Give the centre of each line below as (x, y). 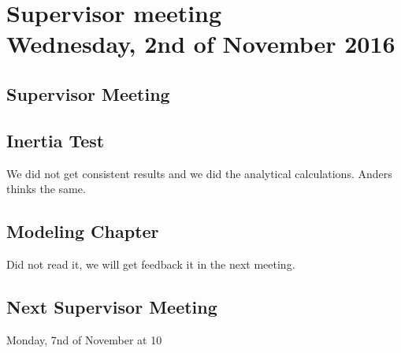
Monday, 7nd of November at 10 (84, 339)
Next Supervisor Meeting (112, 306)
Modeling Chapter (83, 231)
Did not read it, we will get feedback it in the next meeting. (151, 264)
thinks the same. (46, 189)
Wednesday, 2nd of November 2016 (201, 44)
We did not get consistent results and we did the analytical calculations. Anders (199, 173)
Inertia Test (56, 140)
